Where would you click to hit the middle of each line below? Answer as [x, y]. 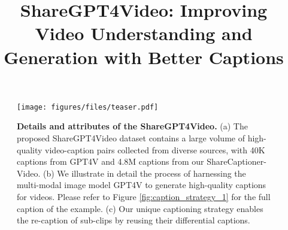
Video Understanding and [144, 33]
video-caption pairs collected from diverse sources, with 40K [155, 149]
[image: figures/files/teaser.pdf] [88, 107]
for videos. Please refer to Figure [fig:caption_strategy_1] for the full [144, 196]
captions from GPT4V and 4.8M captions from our [110, 161]
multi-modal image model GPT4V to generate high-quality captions [142, 185]
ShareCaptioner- [237, 161]
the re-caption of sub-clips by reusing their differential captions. [134, 220]
